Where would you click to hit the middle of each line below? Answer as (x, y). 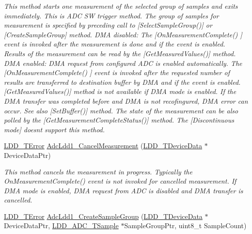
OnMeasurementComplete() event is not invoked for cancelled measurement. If (120, 181)
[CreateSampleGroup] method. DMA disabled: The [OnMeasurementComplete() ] (123, 34)
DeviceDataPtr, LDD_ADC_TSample (61, 226)
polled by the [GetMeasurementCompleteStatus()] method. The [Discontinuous (119, 120)
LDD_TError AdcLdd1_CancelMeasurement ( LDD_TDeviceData (103, 146)
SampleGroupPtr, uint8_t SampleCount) (185, 226)
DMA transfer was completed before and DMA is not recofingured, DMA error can (126, 101)
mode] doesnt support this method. (55, 129)
